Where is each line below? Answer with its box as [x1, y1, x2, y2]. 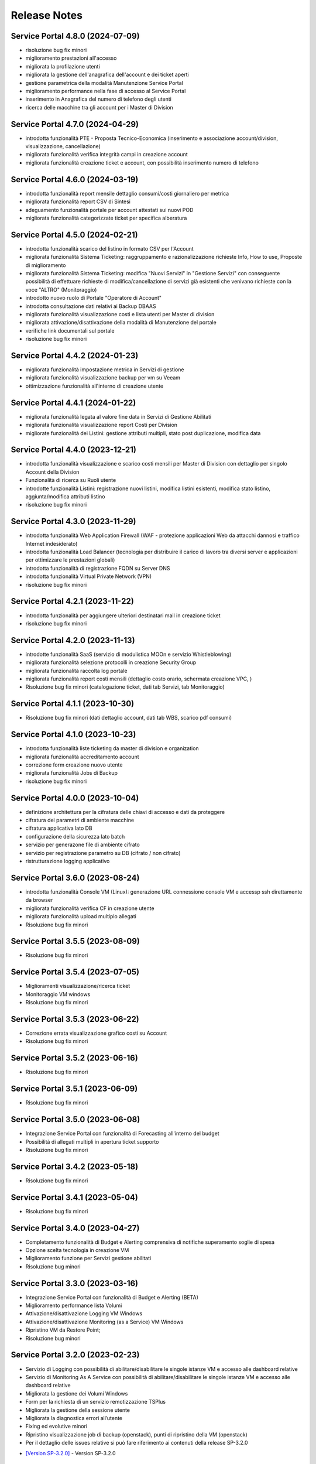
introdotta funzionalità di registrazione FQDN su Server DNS [25, 565, 170, 572]
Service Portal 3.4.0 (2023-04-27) [11, 1223, 140, 1233]
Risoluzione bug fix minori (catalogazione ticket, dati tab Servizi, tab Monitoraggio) [25, 683, 225, 690]
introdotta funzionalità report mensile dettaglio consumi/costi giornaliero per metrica [25, 190, 229, 197]
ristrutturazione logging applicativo [25, 858, 110, 865]
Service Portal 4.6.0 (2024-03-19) [11, 175, 139, 184]
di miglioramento [25, 261, 66, 269]
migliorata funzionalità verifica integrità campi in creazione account [25, 151, 188, 158]
